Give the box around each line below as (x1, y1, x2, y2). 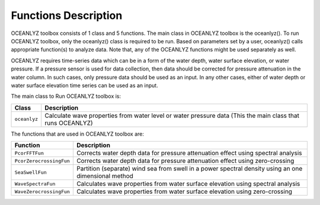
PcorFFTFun (14, 150, 44, 156)
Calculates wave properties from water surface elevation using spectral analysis (76, 180, 300, 188)
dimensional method (76, 172, 133, 180)
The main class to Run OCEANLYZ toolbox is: (11, 92, 121, 100)
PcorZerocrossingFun (14, 158, 71, 164)
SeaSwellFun (14, 169, 47, 175)
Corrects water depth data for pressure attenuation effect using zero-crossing (76, 157, 295, 165)
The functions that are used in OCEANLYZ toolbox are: (11, 130, 145, 137)
